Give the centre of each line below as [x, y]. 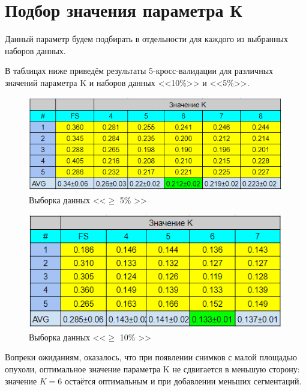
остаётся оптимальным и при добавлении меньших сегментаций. [183, 380]
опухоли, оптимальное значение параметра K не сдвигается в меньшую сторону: [152, 368]
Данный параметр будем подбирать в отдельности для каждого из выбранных [147, 39]
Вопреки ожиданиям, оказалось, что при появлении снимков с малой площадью [151, 357]
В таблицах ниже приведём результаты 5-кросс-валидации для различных [139, 71]
